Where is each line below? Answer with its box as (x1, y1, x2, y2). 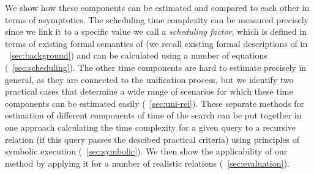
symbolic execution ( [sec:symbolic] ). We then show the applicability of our (5, 145, 288, 158)
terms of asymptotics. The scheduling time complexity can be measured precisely (5, 13, 308, 26)
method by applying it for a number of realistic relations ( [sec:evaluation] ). (5, 156, 290, 169)
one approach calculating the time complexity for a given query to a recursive (5, 120, 296, 133)
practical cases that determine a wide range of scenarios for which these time (5, 85, 293, 98)
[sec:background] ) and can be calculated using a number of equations (9, 49, 267, 62)
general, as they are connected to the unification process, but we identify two (5, 73, 294, 85)
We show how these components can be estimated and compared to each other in (5, 1, 310, 13)
